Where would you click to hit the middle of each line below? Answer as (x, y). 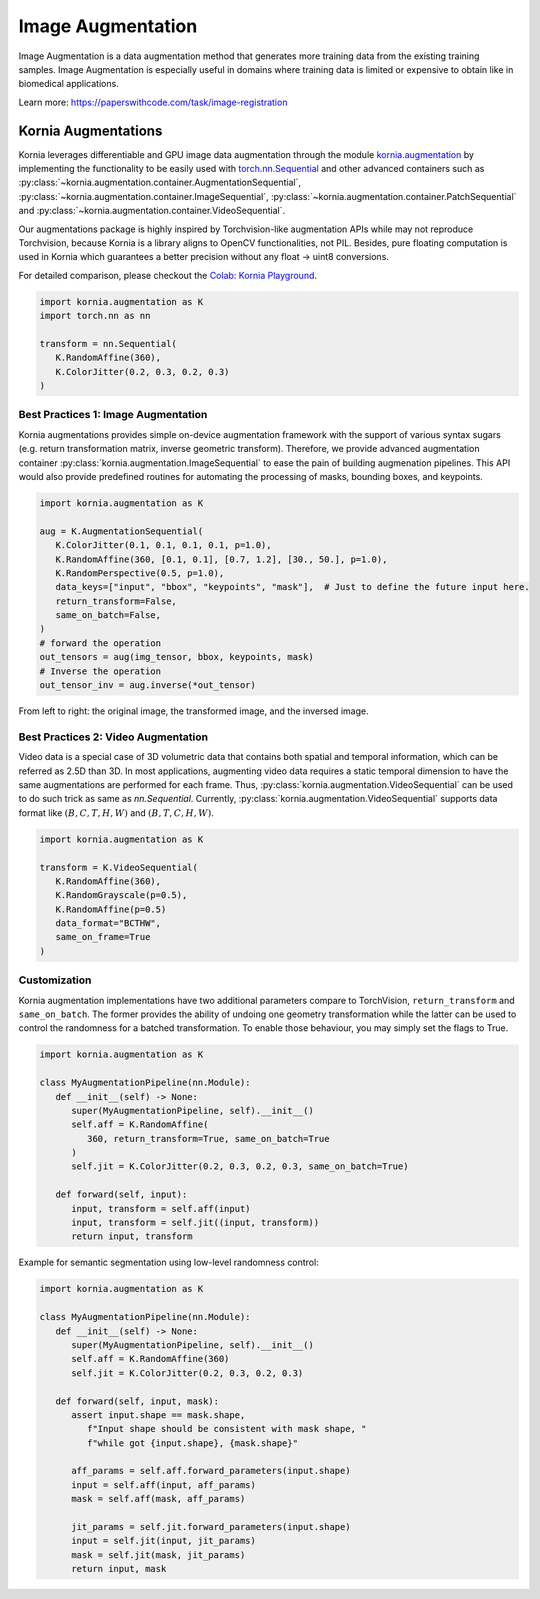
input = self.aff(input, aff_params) (164, 1484)
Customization (55, 980)
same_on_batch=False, (108, 615)
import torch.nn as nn (95, 316)
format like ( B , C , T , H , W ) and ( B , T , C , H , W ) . (116, 812)
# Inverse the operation (100, 671)
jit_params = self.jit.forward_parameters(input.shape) (211, 1527)
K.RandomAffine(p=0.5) (111, 909)
